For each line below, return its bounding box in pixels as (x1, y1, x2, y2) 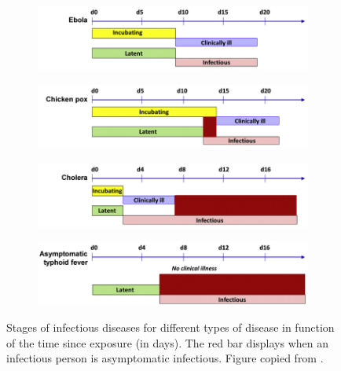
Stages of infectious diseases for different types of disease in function (6, 319, 335, 336)
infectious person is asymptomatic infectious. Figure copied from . (6, 350, 324, 366)
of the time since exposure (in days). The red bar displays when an (6, 334, 328, 351)
